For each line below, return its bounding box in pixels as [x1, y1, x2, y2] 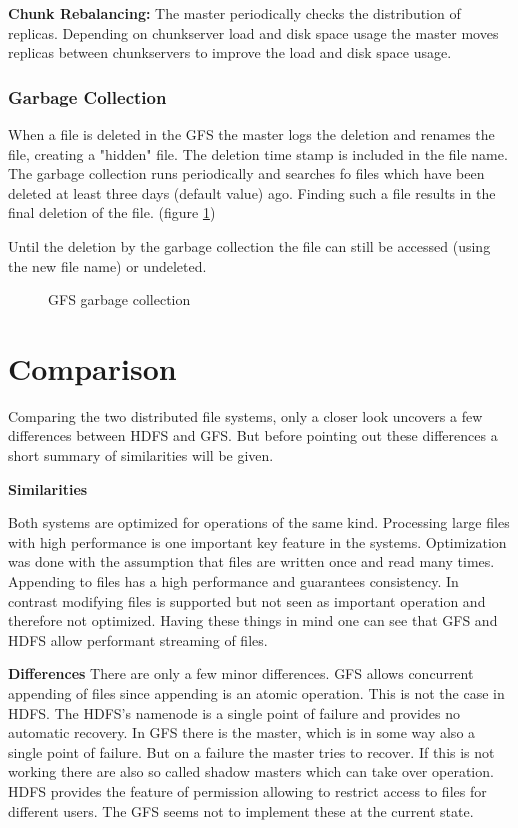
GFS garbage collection [48, 289, 191, 310]
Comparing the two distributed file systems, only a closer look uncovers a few [8, 405, 483, 426]
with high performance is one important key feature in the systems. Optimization [8, 531, 507, 552]
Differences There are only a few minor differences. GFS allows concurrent [8, 663, 474, 684]
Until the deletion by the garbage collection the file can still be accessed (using [8, 235, 491, 256]
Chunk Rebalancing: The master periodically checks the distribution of [8, 3, 461, 23]
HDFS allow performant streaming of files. [8, 629, 268, 650]
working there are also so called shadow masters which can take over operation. [8, 761, 494, 782]
